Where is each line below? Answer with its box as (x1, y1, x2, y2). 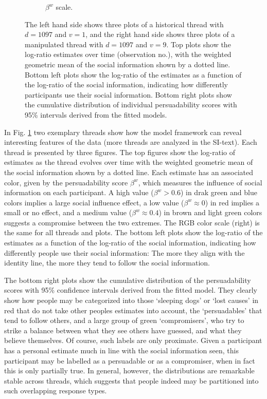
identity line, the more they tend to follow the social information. (4, 257, 210, 268)
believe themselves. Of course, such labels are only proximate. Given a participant (4, 335, 262, 346)
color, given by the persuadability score (4, 177, 128, 187)
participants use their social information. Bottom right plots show (25, 89, 232, 100)
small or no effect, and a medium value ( (4, 207, 132, 218)
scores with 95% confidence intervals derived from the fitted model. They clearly (4, 284, 257, 295)
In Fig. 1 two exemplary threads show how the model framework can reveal (4, 126, 242, 137)
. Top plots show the (166, 39, 231, 49)
